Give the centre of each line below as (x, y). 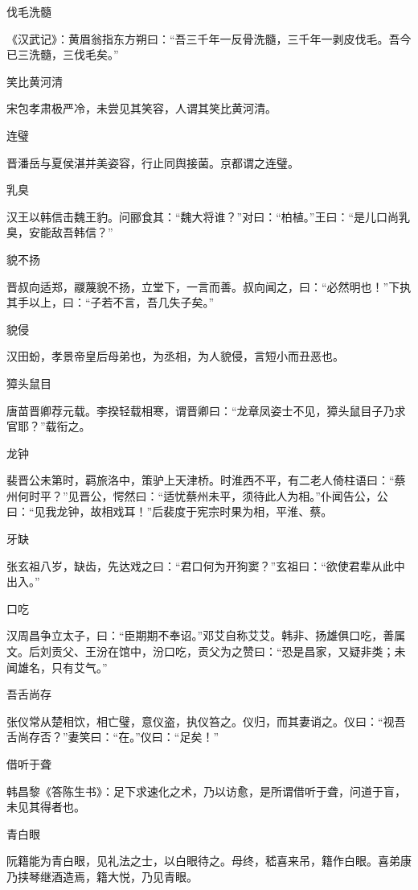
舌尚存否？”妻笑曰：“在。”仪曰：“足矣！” (113, 737)
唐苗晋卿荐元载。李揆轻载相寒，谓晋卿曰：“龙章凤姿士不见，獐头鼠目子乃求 (206, 410)
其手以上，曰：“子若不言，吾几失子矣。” (111, 302)
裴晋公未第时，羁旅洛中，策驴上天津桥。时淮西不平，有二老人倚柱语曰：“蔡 (206, 480)
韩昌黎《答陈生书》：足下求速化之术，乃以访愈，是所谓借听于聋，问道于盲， (206, 791)
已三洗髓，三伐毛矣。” (63, 54)
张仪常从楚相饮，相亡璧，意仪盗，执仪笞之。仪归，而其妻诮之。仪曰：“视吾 (206, 721)
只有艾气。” (79, 667)
